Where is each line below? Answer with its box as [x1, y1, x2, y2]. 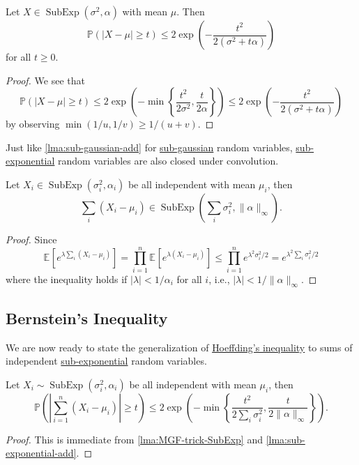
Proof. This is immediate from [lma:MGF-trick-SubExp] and [6, 432, 263, 446]
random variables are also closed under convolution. [58, 153, 279, 168]
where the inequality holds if [6, 271, 128, 286]
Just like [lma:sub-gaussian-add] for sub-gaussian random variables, [6, 139, 293, 154]
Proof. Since [6, 231, 57, 246]
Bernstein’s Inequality [6, 307, 168, 328]
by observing [6, 116, 60, 131]
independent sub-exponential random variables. [6, 353, 207, 368]
